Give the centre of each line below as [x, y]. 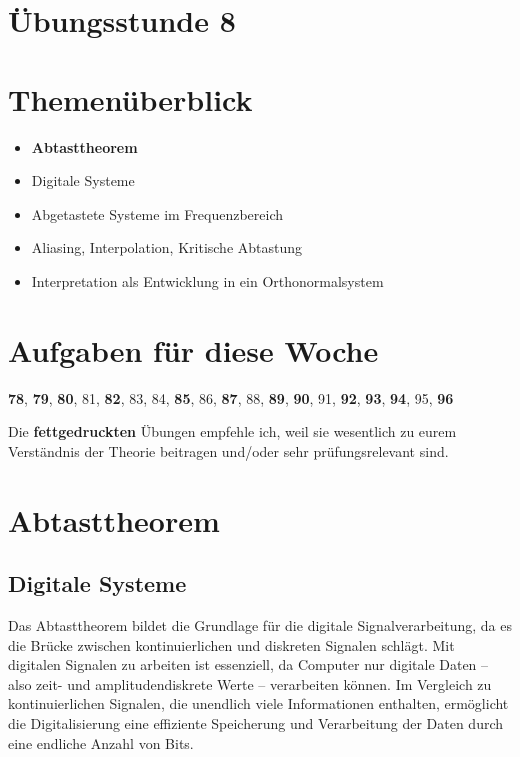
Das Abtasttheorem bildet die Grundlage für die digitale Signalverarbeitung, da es [260, 624]
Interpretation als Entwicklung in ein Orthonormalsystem [207, 280]
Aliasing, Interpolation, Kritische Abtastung [167, 247]
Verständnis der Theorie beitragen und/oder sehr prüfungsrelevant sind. [228, 450]
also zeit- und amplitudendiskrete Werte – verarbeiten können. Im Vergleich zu [250, 683]
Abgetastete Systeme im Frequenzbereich [157, 213]
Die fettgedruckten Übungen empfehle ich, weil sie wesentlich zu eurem [232, 431]
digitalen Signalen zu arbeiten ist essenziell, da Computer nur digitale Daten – [248, 664]
